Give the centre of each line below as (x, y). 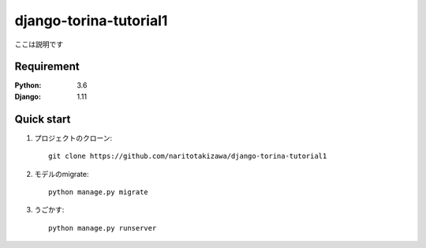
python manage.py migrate (99, 192)
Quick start (43, 119)
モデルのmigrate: (62, 174)
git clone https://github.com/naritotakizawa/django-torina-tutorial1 (188, 156)
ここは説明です (39, 44)
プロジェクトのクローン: (73, 137)
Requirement (47, 67)
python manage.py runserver (103, 228)
